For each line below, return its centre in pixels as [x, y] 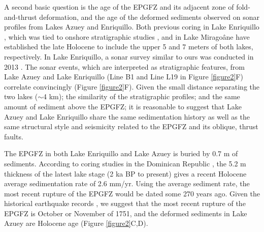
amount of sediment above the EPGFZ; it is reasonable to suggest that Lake [123, 106]
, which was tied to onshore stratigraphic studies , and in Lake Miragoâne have [127, 36]
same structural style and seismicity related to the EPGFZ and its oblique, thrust [131, 126]
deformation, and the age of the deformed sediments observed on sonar [150, 17]
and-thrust [21, 17]
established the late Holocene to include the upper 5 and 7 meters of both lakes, [129, 47]
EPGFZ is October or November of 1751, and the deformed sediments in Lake [126, 213]
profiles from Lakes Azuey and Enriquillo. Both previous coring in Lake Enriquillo [132, 27]
